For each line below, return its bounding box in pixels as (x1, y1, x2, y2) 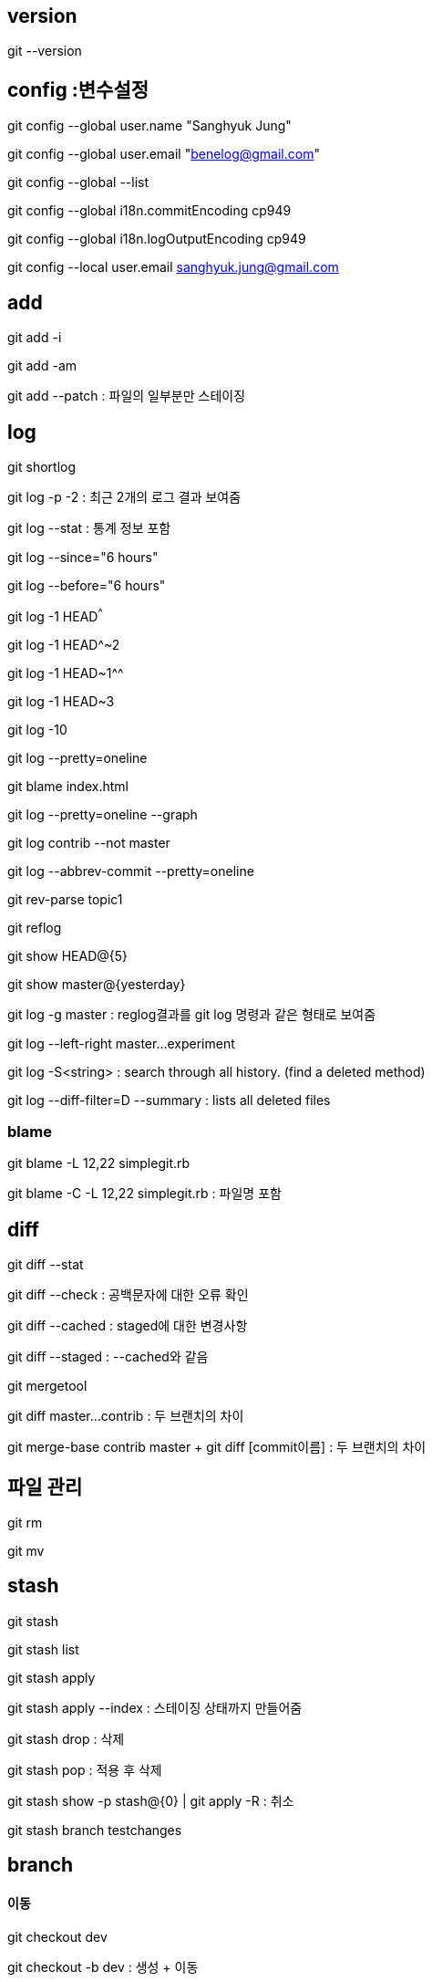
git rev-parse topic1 (7, 891, 123, 907)
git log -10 (7, 721, 67, 737)
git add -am (7, 358, 77, 374)
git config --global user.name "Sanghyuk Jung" (7, 118, 292, 134)
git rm (7, 1515, 43, 1531)
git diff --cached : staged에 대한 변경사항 (7, 1318, 248, 1334)
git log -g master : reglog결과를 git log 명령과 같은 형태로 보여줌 (7, 1006, 376, 1022)
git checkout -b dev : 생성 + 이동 (7, 1958, 199, 1975)
